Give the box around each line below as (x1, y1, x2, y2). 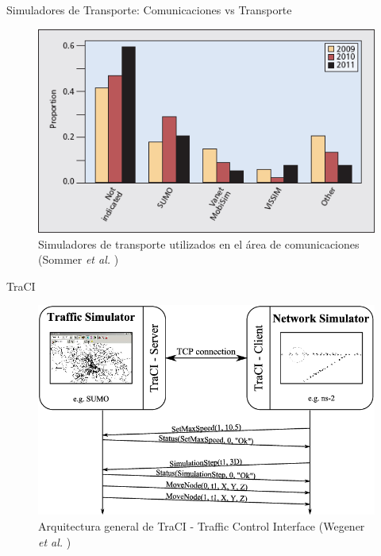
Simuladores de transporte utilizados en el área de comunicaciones (38, 235, 360, 252)
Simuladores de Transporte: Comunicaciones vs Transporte (6, 2, 292, 17)
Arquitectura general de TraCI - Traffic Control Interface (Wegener (38, 518, 365, 535)
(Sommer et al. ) (38, 251, 119, 268)
